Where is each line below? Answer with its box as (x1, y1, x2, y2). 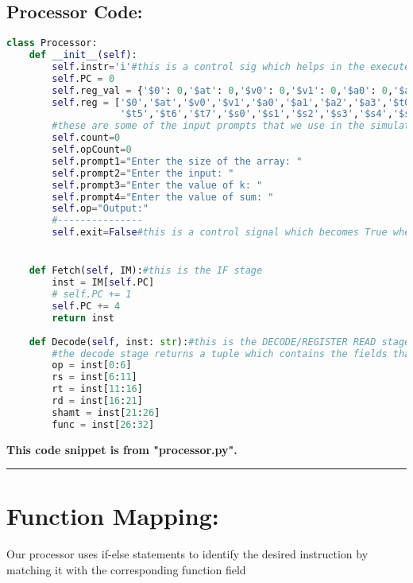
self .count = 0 (52, 132, 121, 144)
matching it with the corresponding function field (6, 561, 246, 577)
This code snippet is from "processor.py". (6, 441, 237, 457)
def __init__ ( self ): (29, 49, 137, 61)
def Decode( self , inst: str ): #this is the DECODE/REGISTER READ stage (29, 336, 411, 348)
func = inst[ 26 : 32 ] (52, 418, 155, 430)
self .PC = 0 (52, 72, 115, 84)
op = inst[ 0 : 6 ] (52, 360, 132, 371)
